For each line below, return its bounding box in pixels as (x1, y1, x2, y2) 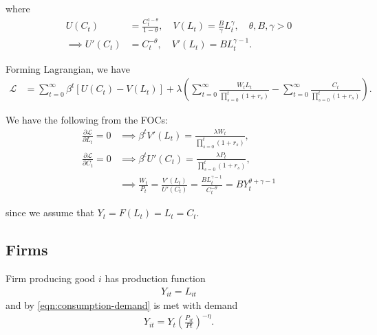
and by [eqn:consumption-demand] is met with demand (6, 298, 238, 312)
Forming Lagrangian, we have (6, 61, 130, 76)
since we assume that (6, 205, 94, 220)
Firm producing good (6, 271, 96, 286)
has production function (105, 271, 206, 286)
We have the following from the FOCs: (6, 113, 168, 127)
